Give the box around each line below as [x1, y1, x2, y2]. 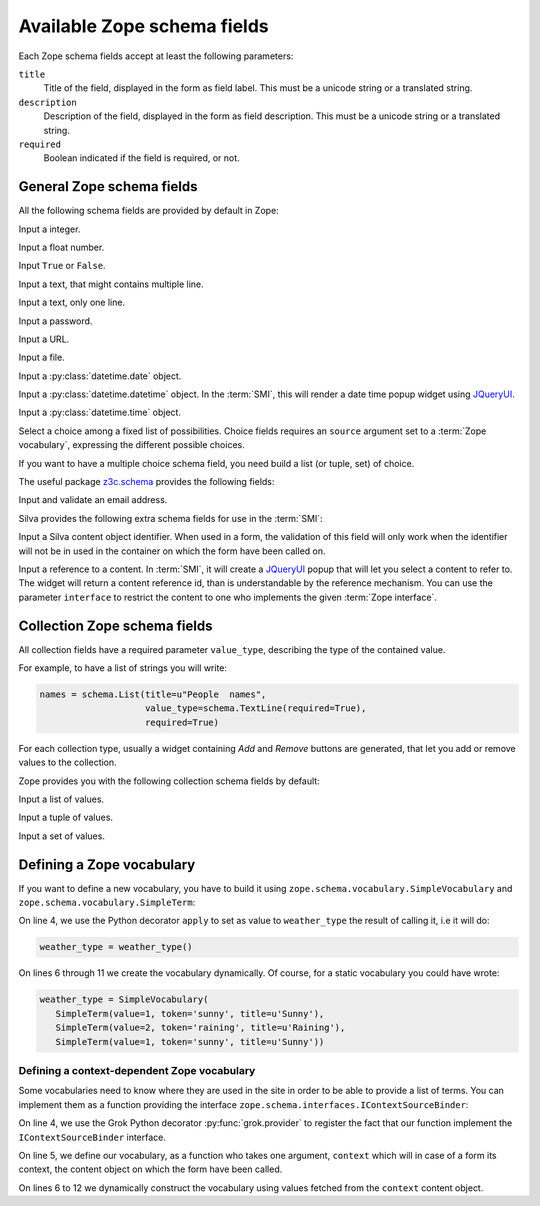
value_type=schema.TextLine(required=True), [145, 703, 367, 714]
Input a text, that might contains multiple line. [18, 278, 204, 290]
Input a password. [18, 315, 93, 327]
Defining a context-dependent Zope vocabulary [18, 1063, 256, 1077]
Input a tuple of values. [18, 811, 114, 824]
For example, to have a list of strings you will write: [18, 662, 228, 674]
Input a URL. [18, 333, 70, 345]
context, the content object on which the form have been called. [18, 1163, 283, 1175]
